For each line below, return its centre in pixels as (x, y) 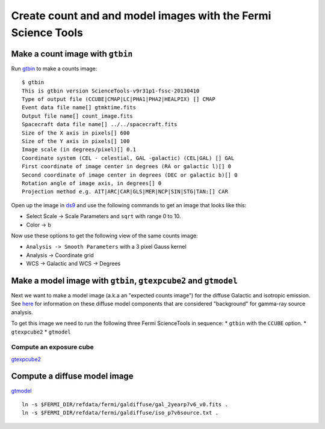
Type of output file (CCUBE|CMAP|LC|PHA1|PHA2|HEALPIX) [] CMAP (119, 99)
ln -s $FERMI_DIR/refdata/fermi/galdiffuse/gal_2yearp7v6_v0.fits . (125, 404)
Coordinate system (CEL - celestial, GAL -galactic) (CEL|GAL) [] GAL (128, 158)
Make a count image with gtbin (72, 54)
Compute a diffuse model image (72, 376)
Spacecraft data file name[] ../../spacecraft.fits (100, 124)
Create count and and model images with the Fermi (141, 16)
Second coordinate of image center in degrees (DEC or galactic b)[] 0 (130, 175)
